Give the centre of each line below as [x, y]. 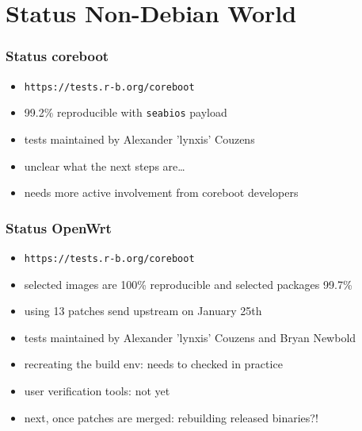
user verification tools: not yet [97, 390]
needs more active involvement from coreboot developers [161, 192]
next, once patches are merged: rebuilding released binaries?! [171, 417]
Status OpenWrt [59, 227]
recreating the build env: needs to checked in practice [153, 364]
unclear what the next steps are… [105, 165]
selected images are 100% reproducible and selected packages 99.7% [188, 284]
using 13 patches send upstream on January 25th [143, 311]
